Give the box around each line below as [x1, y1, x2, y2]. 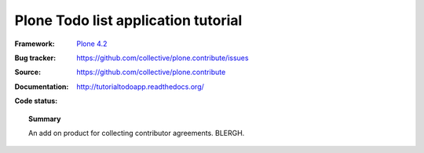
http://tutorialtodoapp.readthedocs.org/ [76, 82, 204, 91]
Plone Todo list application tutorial [14, 12, 243, 29]
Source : [14, 67, 42, 77]
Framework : [14, 39, 55, 48]
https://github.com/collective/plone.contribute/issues [76, 53, 249, 62]
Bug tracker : [14, 53, 57, 62]
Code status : [14, 96, 58, 105]
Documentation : [14, 82, 69, 91]
